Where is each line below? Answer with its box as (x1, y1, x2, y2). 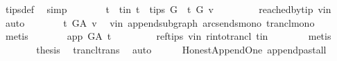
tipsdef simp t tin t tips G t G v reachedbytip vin (5, 2, 331, 16)
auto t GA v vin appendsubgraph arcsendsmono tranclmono (5, 15, 315, 29)
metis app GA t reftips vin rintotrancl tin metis (5, 29, 331, 43)
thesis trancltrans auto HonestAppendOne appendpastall (36, 42, 327, 56)
